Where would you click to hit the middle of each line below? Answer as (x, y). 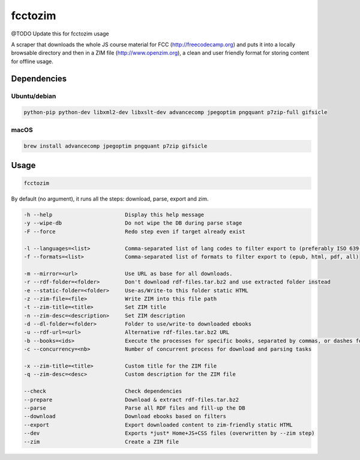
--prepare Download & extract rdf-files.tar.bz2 (131, 400)
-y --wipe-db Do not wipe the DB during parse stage (133, 223)
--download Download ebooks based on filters (125, 416)
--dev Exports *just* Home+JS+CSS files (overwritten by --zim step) (169, 433)
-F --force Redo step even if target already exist (134, 232)
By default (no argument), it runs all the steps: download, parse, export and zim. (110, 199)
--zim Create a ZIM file (101, 442)
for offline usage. (32, 61)
